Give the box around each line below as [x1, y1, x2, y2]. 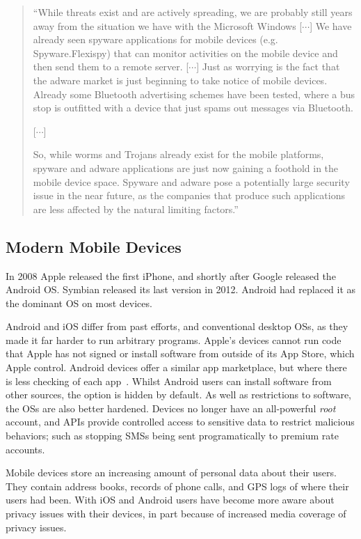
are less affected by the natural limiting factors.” [33, 201, 239, 216]
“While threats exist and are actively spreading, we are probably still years [33, 5, 353, 19]
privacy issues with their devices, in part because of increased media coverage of [6, 506, 346, 521]
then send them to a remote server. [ [33, 59, 189, 74]
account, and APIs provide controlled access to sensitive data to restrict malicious [6, 414, 355, 429]
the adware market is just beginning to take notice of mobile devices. [33, 72, 328, 87]
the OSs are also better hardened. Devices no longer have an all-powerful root [6, 400, 336, 415]
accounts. [6, 442, 45, 456]
